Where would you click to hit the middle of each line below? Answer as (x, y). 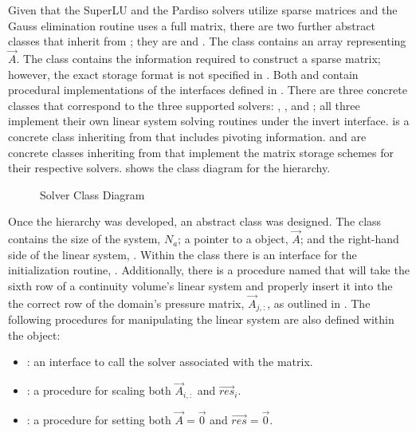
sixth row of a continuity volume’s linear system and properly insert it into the (200, 285)
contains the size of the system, (84, 239)
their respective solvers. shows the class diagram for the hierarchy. (169, 168)
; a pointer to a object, (233, 239)
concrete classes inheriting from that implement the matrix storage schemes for (201, 152)
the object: (34, 335)
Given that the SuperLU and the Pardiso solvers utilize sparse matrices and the (203, 10)
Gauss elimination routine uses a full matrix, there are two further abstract (192, 25)
